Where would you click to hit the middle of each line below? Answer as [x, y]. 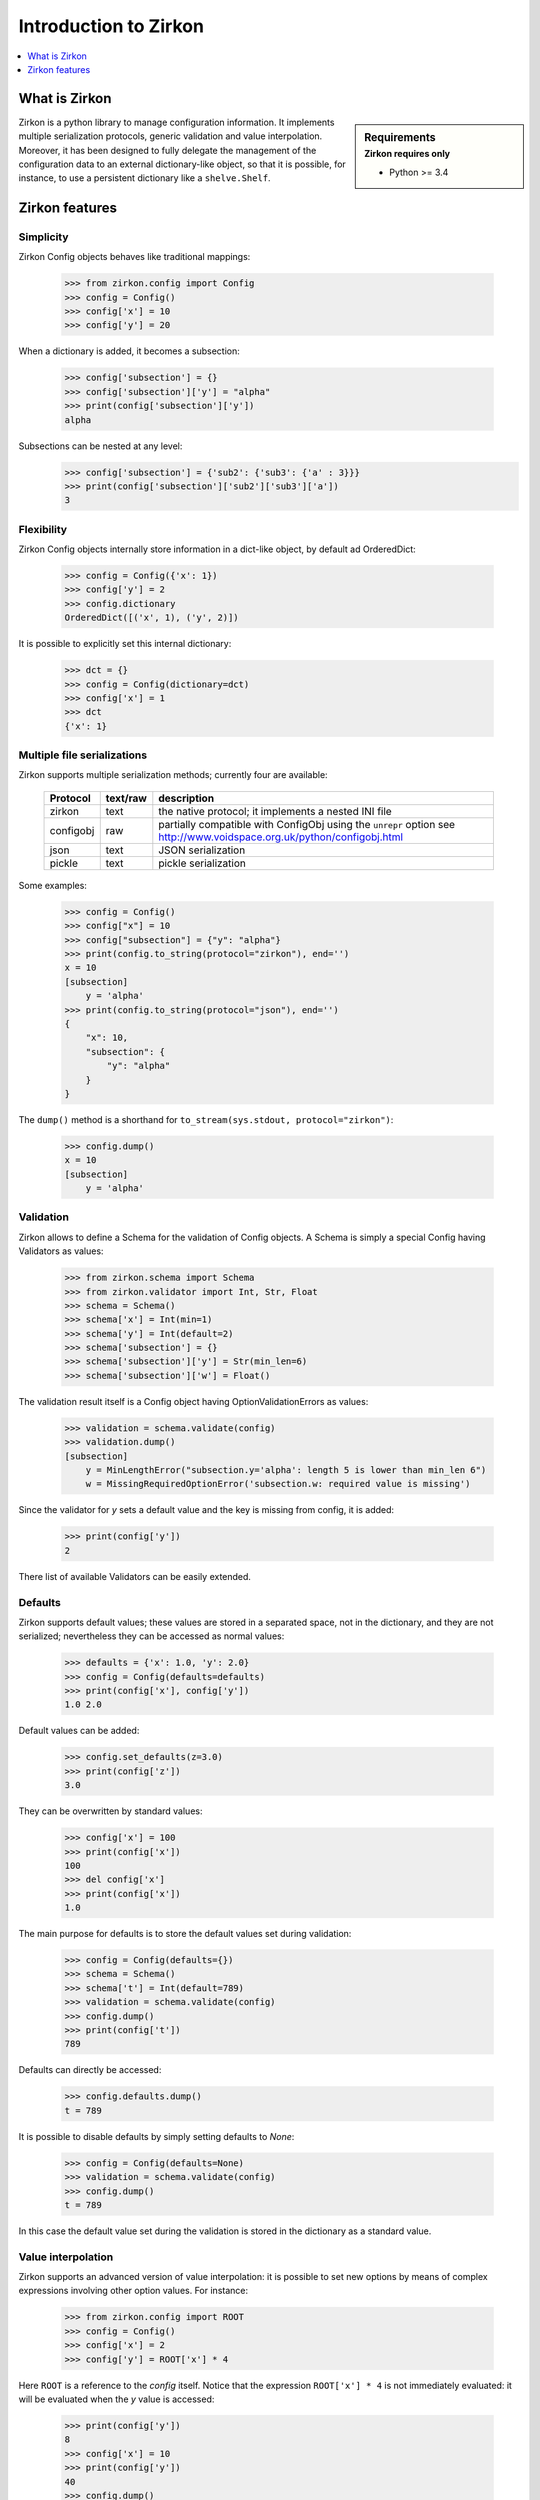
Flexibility [43, 529]
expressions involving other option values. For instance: [133, 2291]
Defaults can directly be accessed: [90, 2070]
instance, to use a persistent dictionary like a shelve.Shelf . [144, 178]
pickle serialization [202, 863]
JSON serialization [202, 850]
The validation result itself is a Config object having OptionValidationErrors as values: [193, 1401]
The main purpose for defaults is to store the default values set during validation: [185, 1934]
